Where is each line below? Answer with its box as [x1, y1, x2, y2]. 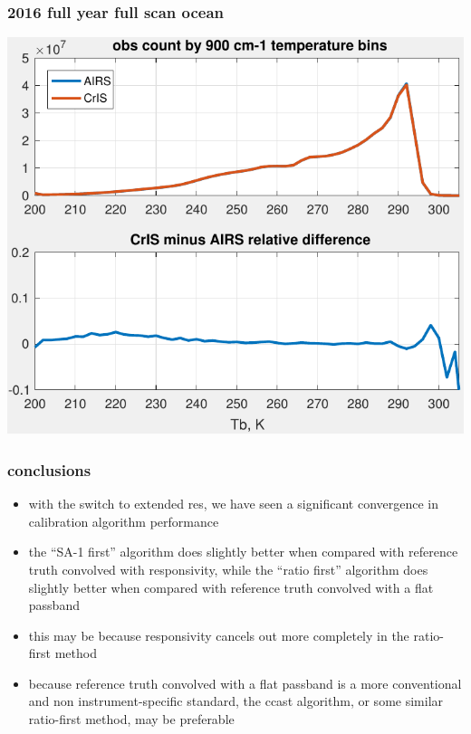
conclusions [7, 458, 91, 481]
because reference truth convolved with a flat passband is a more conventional [28, 673, 462, 692]
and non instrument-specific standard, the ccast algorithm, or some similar [28, 691, 444, 710]
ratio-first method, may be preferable [28, 710, 235, 729]
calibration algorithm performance [28, 511, 219, 530]
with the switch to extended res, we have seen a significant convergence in [28, 494, 438, 513]
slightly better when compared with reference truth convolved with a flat [28, 577, 434, 596]
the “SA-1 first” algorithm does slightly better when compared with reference [28, 542, 458, 561]
